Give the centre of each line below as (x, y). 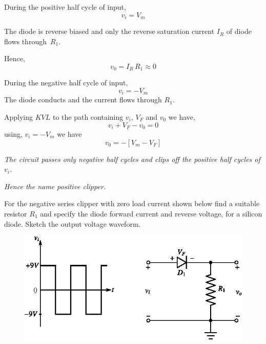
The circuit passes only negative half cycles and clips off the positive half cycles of (132, 159)
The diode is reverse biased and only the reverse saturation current (109, 31)
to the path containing (88, 116)
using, (13, 133)
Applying (19, 116)
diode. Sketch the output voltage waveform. (73, 223)
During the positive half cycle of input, (65, 7)
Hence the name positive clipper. (55, 186)
